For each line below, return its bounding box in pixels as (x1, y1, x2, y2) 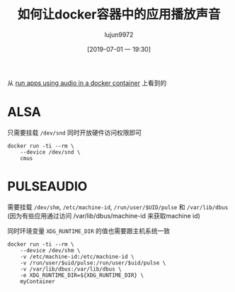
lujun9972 (104, 30, 134, 39)
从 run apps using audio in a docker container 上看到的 (7, 79, 167, 87)
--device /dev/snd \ (20, 148, 81, 156)
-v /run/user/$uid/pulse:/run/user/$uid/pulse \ (20, 259, 166, 266)
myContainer (20, 278, 55, 285)
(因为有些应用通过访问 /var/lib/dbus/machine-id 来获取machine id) (7, 211, 200, 220)
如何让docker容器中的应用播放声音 (17, 6, 221, 23)
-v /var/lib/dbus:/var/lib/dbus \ (20, 265, 122, 273)
